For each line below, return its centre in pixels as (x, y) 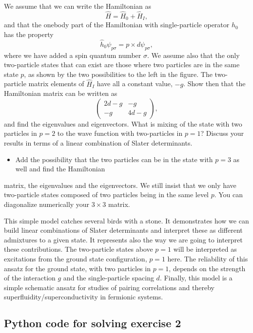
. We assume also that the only (193, 55)
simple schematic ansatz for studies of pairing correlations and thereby (109, 287)
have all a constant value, (135, 83)
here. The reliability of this (208, 259)
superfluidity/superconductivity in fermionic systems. (84, 297)
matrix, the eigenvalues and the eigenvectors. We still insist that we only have (120, 185)
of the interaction (30, 278)
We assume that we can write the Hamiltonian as (78, 6)
